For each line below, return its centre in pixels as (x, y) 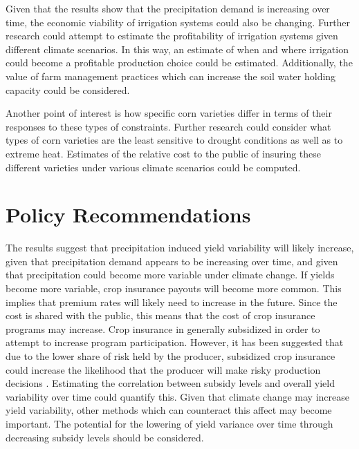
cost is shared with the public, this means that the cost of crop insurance (160, 315)
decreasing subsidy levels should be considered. (105, 437)
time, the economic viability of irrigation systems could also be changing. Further (178, 22)
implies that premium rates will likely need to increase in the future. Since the (172, 302)
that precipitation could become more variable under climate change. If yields (170, 275)
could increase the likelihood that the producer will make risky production (163, 369)
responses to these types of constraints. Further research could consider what (168, 126)
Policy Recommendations (128, 214)
